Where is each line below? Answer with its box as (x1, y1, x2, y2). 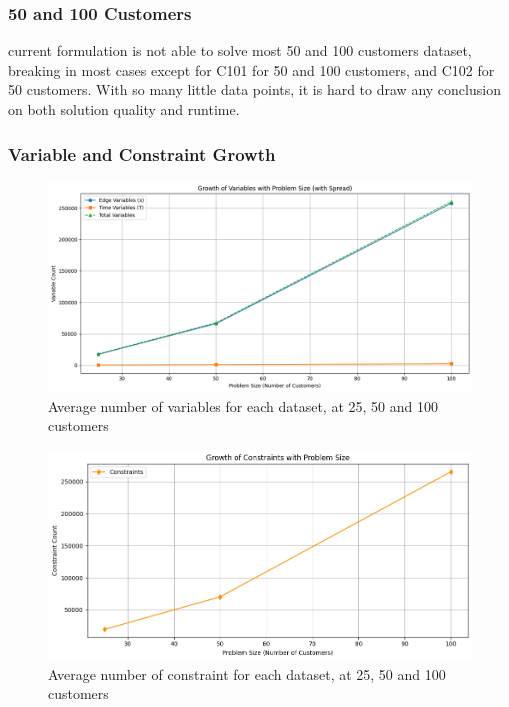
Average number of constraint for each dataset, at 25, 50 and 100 (48, 663, 446, 684)
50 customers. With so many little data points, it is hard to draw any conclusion (8, 79, 501, 100)
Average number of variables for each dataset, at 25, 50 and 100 (48, 395, 438, 416)
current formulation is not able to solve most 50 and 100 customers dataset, (8, 40, 472, 61)
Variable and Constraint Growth (8, 141, 276, 166)
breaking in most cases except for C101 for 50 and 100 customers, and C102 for (8, 59, 495, 80)
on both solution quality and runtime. (8, 99, 240, 119)
